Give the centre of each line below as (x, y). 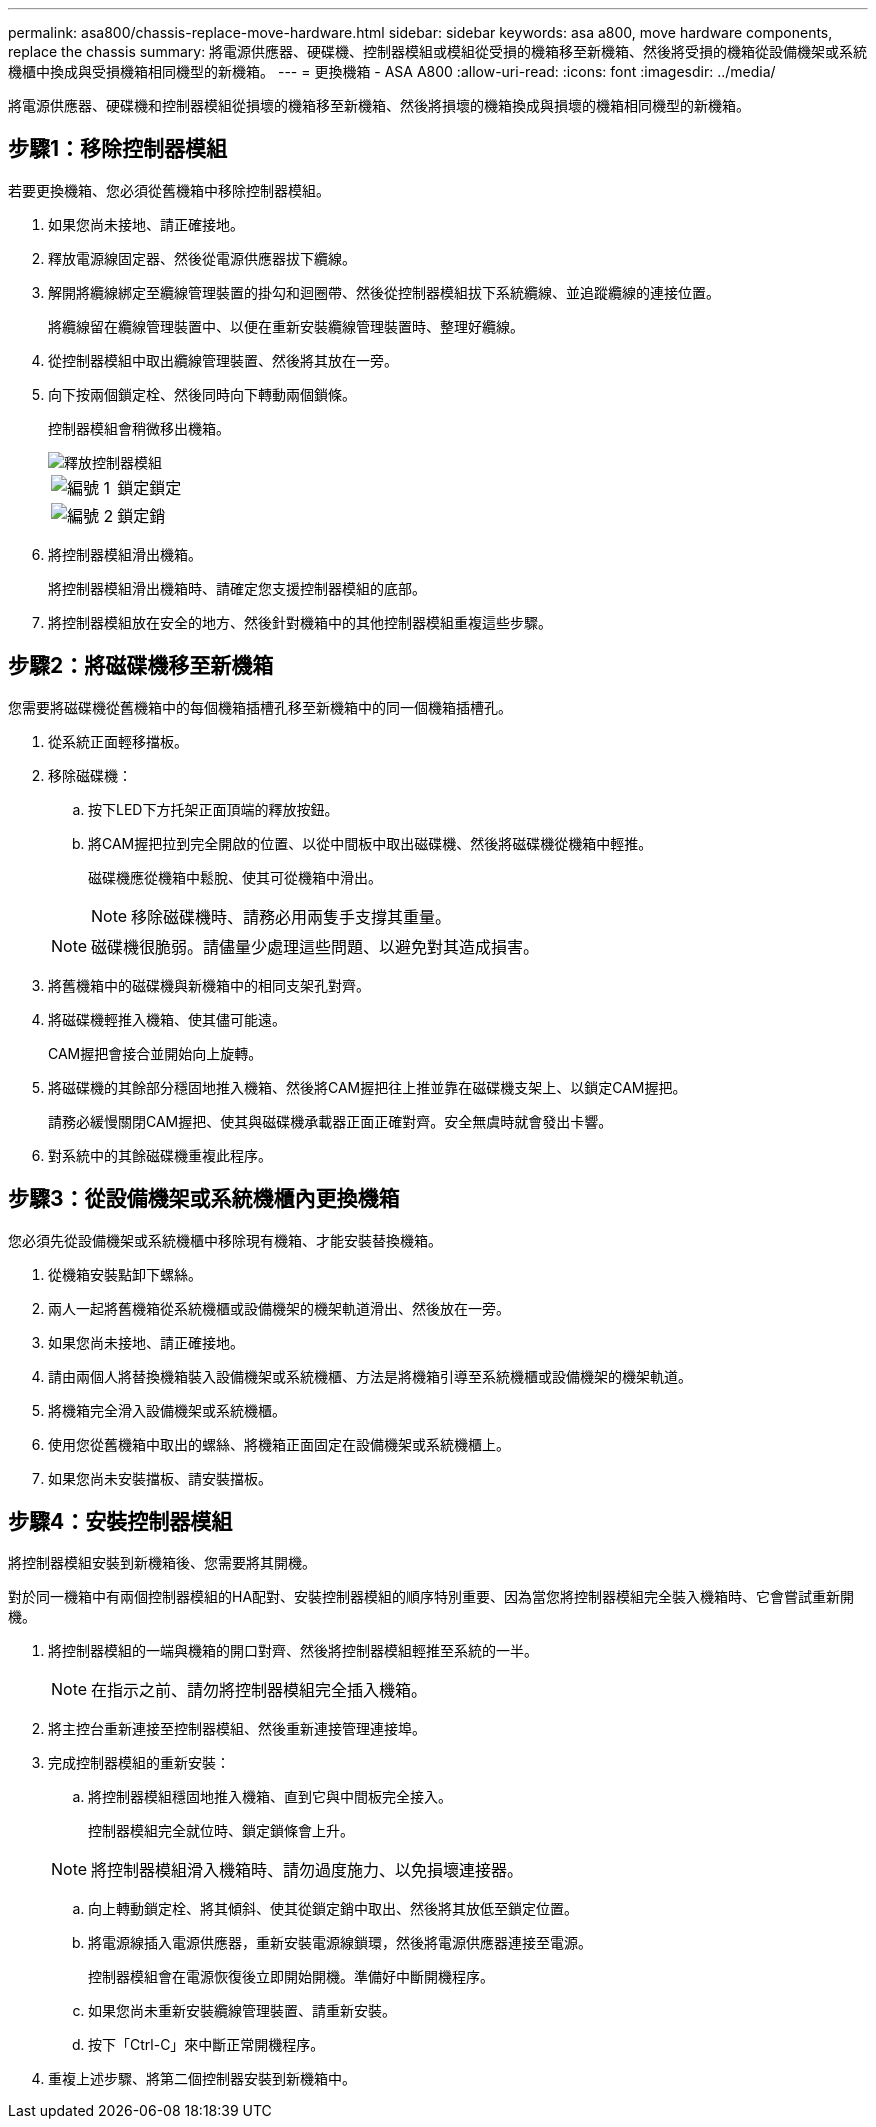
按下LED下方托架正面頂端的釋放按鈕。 (213, 809)
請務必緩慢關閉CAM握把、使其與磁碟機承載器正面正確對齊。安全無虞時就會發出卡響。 (330, 1121)
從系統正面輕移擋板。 (118, 741)
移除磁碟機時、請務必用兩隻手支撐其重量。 (291, 916)
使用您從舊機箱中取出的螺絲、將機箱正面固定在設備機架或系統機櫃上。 (279, 1444)
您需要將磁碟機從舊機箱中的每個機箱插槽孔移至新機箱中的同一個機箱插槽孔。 (260, 707)
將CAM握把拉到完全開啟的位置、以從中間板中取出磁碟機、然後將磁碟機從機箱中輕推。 (370, 843)
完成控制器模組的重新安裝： (139, 1763)
